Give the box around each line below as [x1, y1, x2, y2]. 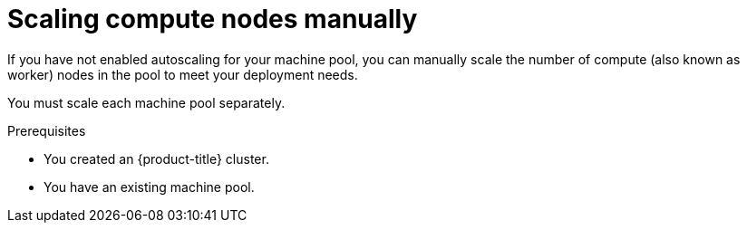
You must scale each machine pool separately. [7, 94, 286, 110]
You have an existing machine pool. [44, 178, 255, 195]
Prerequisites [7, 122, 86, 139]
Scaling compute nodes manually [7, 4, 418, 34]
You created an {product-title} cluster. [44, 150, 269, 167]
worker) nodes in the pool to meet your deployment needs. [7, 66, 358, 82]
